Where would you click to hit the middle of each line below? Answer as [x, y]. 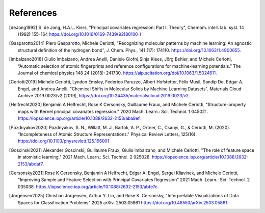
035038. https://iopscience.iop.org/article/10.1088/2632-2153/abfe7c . [88, 186]
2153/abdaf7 [30, 164]
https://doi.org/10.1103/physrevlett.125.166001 [64, 141]
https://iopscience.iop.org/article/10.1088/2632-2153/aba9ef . [79, 118]
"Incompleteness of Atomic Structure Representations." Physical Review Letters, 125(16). [107, 134]
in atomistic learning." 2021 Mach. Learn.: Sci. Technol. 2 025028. [84, 157]
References [33, 13]
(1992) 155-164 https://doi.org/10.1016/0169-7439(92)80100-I [79, 34]
